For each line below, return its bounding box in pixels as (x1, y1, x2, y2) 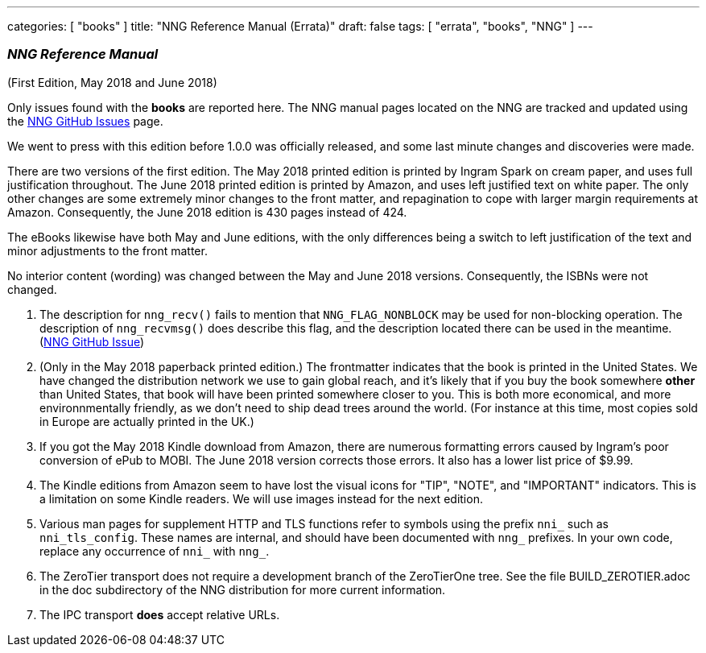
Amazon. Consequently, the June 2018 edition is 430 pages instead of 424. (7, 205, 407, 219)
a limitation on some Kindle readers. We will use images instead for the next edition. (39, 491, 483, 506)
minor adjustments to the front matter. (7, 243, 208, 258)
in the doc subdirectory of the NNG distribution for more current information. (39, 582, 446, 597)
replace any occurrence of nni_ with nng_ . (39, 543, 270, 558)
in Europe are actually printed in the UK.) (39, 414, 254, 428)
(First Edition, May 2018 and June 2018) (7, 75, 217, 89)
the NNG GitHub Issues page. (7, 114, 163, 128)
